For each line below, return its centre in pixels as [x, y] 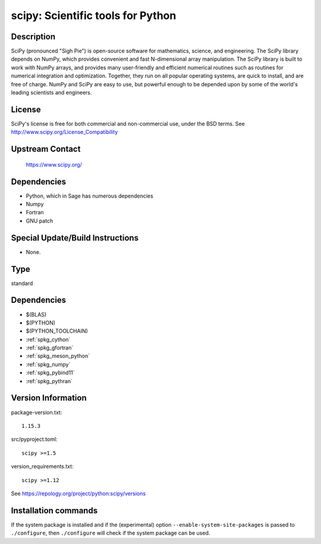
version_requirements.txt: [42, 467]
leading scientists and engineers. [51, 93]
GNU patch [40, 221]
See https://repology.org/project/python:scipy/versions [78, 493]
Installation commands [54, 510]
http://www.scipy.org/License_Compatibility [64, 132]
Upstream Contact [46, 149]
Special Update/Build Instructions [75, 238]
